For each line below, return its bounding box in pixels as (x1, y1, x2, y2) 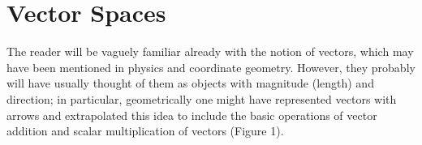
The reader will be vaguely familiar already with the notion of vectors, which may (6, 43, 414, 60)
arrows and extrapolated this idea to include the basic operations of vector (6, 106, 377, 123)
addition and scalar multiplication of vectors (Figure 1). (6, 122, 284, 139)
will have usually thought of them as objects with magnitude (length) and (6, 75, 374, 92)
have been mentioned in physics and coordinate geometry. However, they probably (6, 58, 416, 75)
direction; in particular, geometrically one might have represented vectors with (6, 90, 397, 107)
